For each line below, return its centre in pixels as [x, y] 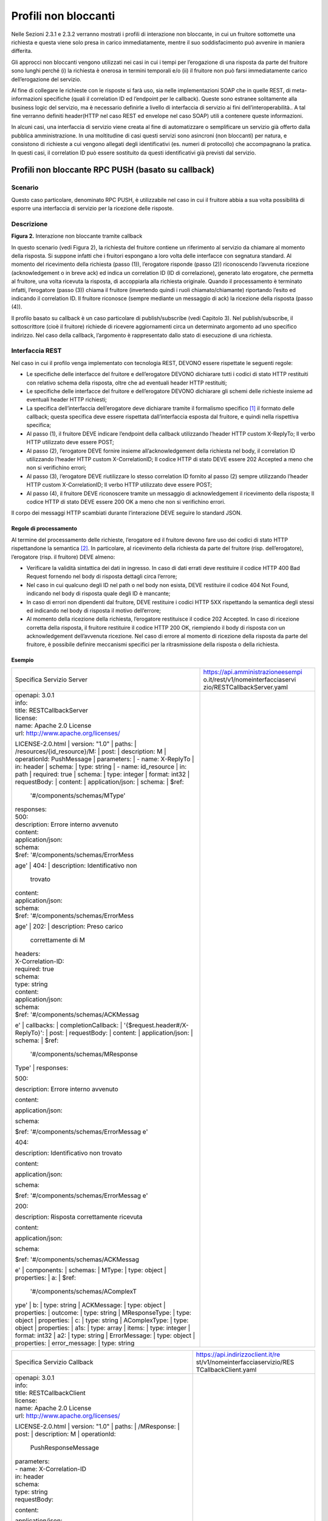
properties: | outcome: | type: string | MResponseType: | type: [103, 1312]
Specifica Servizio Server [51, 680]
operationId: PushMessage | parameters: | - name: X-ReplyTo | [104, 759]
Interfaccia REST [36, 351]
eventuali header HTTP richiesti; [67, 400]
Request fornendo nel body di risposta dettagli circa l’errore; [102, 576]
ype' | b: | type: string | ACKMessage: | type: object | [90, 1305]
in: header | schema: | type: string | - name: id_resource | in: [101, 767]
